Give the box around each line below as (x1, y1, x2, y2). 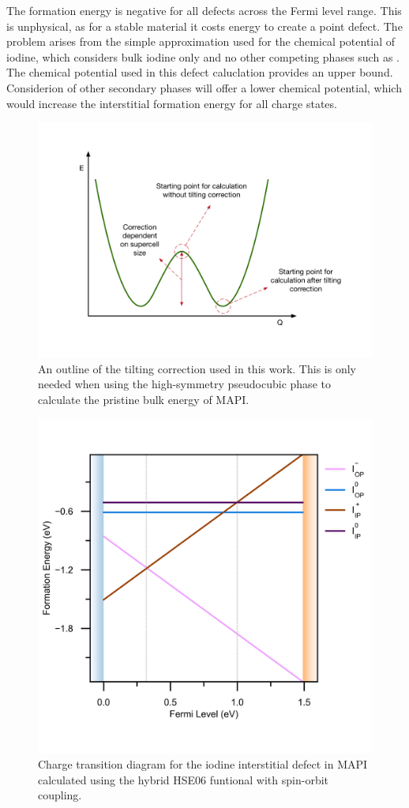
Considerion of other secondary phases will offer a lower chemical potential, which (6, 79, 402, 95)
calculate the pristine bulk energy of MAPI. (38, 391, 250, 408)
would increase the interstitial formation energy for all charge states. (6, 95, 337, 111)
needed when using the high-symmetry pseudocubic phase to (38, 376, 331, 392)
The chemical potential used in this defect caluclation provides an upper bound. (6, 64, 393, 80)
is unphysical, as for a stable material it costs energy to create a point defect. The (6, 17, 403, 34)
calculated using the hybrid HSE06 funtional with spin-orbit (38, 771, 329, 787)
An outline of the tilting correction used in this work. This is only (38, 360, 356, 376)
